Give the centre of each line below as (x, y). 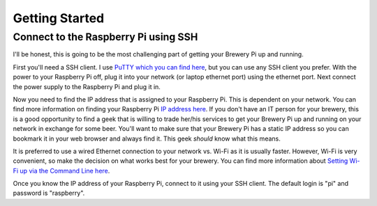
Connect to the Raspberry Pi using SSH (105, 37)
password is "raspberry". (49, 193)
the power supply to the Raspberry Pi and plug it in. (87, 86)
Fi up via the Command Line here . (61, 171)
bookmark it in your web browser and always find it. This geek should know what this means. (147, 138)
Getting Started (59, 18)
